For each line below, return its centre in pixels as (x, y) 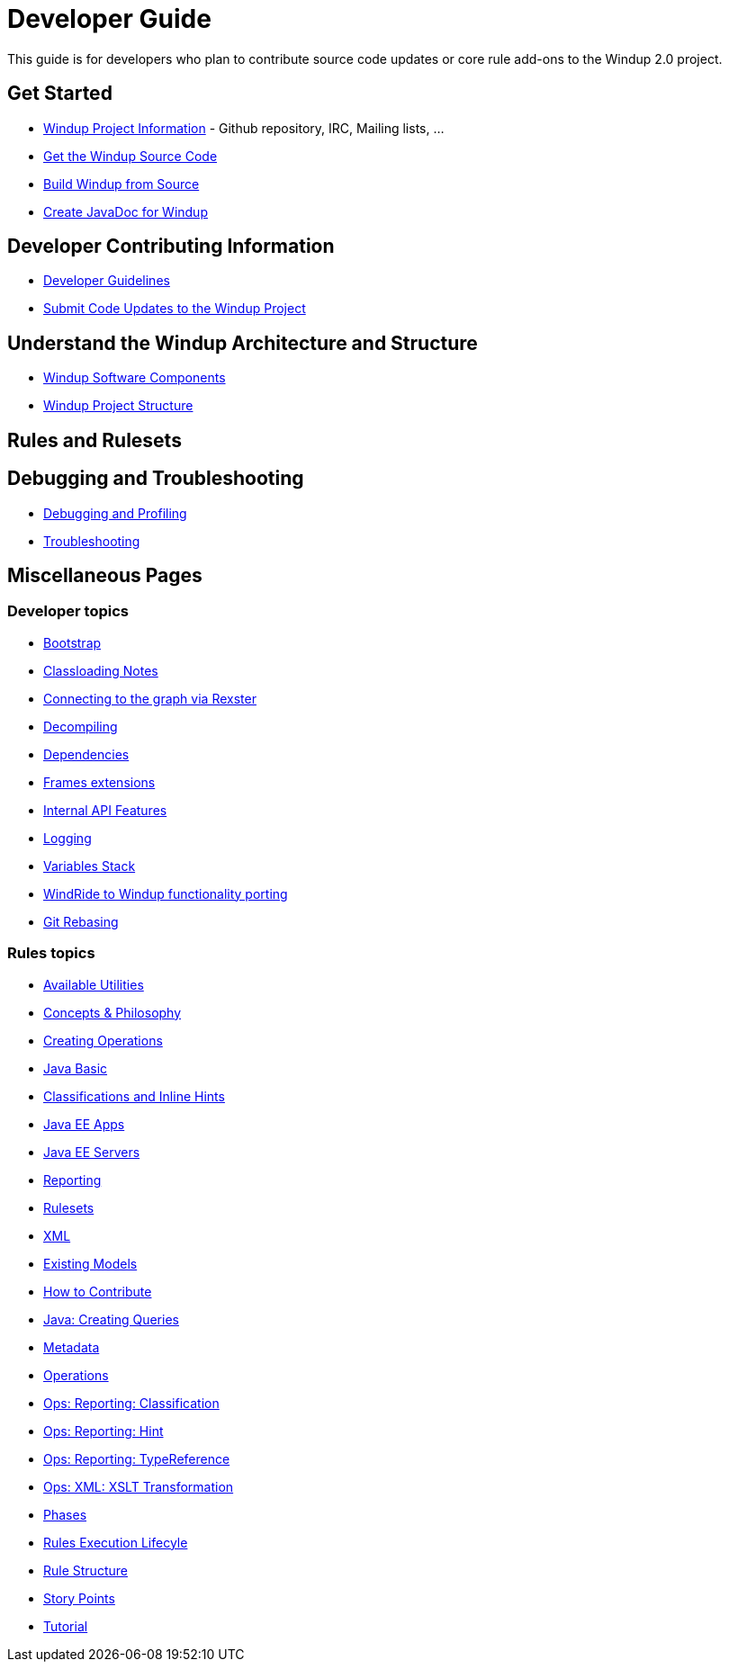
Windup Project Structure (118, 406)
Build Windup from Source (121, 184)
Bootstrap (72, 642)
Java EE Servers (92, 1152)
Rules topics (51, 953)
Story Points (79, 1598)
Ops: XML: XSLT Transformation (139, 1486)
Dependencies (86, 754)
